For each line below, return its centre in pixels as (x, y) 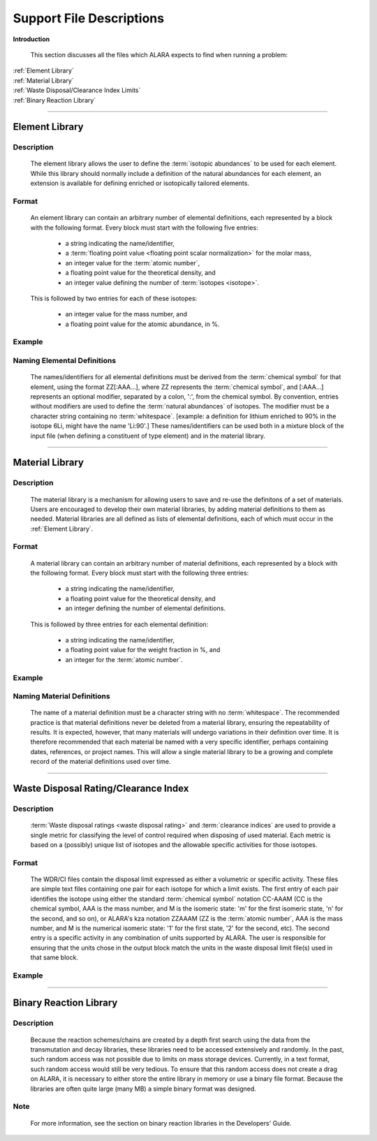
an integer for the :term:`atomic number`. (124, 659)
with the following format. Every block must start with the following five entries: (144, 228)
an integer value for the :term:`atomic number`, (133, 263)
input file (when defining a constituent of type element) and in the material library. (148, 436)
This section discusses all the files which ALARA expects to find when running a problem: (159, 54)
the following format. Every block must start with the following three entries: (140, 573)
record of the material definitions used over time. (101, 762)
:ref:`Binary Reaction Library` (54, 100)
